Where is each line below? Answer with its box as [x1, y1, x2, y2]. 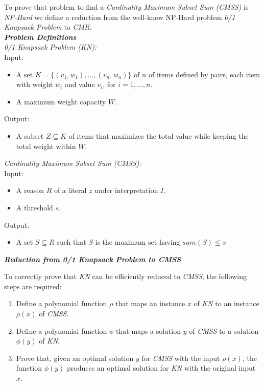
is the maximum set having [95, 237, 180, 247]
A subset [16, 130, 44, 141]
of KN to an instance [194, 298, 259, 309]
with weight [16, 79, 53, 90]
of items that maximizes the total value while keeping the [68, 130, 249, 141]
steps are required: [4, 281, 62, 291]
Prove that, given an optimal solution [16, 352, 134, 363]
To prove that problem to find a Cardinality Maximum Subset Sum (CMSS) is [4, 2, 249, 12]
